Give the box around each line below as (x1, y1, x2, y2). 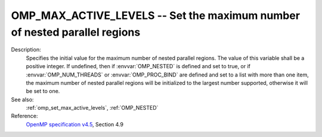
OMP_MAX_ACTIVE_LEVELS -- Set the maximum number (11, 9, 301, 22)
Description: (11, 46, 41, 53)
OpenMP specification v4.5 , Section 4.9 (26, 120, 123, 128)
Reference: (11, 113, 38, 120)
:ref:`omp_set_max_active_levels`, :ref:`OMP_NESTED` (26, 104, 159, 111)
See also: (11, 95, 34, 103)
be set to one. (26, 88, 60, 95)
